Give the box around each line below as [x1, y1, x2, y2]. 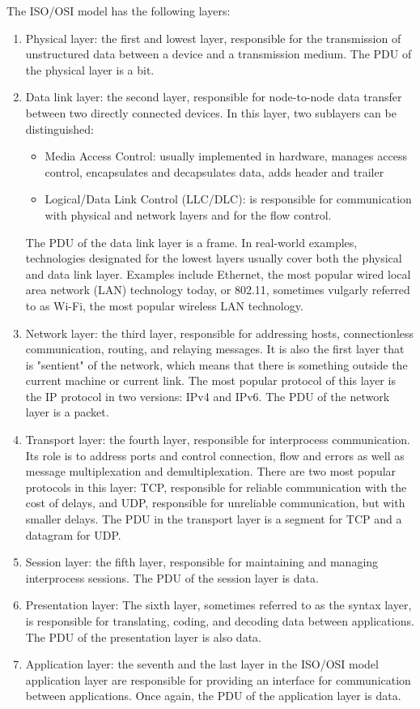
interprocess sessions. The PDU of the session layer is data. [25, 569, 319, 586]
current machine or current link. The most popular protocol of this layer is [25, 372, 396, 389]
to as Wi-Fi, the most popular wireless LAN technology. [25, 297, 303, 314]
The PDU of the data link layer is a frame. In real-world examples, [25, 233, 358, 250]
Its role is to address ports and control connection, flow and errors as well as [25, 446, 405, 463]
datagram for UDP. [25, 526, 121, 543]
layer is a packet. [25, 404, 109, 421]
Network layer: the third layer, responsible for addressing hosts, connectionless [25, 324, 414, 341]
